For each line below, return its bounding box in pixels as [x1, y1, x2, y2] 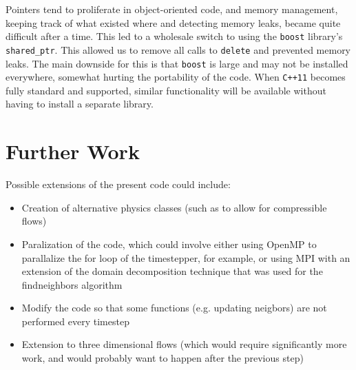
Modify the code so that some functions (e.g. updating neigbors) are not [21, 300, 327, 315]
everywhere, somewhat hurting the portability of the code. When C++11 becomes [6, 70, 346, 84]
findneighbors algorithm [21, 277, 123, 291]
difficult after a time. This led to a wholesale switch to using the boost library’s [6, 29, 343, 43]
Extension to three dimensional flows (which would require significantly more [21, 337, 347, 351]
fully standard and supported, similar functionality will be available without [6, 83, 326, 97]
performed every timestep [21, 314, 129, 328]
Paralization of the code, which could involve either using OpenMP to [21, 236, 317, 251]
